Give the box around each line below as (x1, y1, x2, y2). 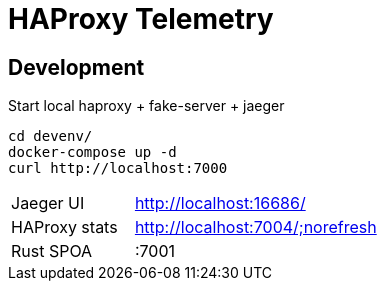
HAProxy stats (11, 217, 118, 238)
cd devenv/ (8, 128, 93, 145)
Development (8, 54, 145, 80)
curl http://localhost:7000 (8, 160, 228, 177)
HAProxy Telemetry (8, 2, 274, 36)
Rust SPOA (11, 241, 93, 262)
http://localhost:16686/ (134, 193, 306, 214)
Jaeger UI (11, 193, 85, 214)
